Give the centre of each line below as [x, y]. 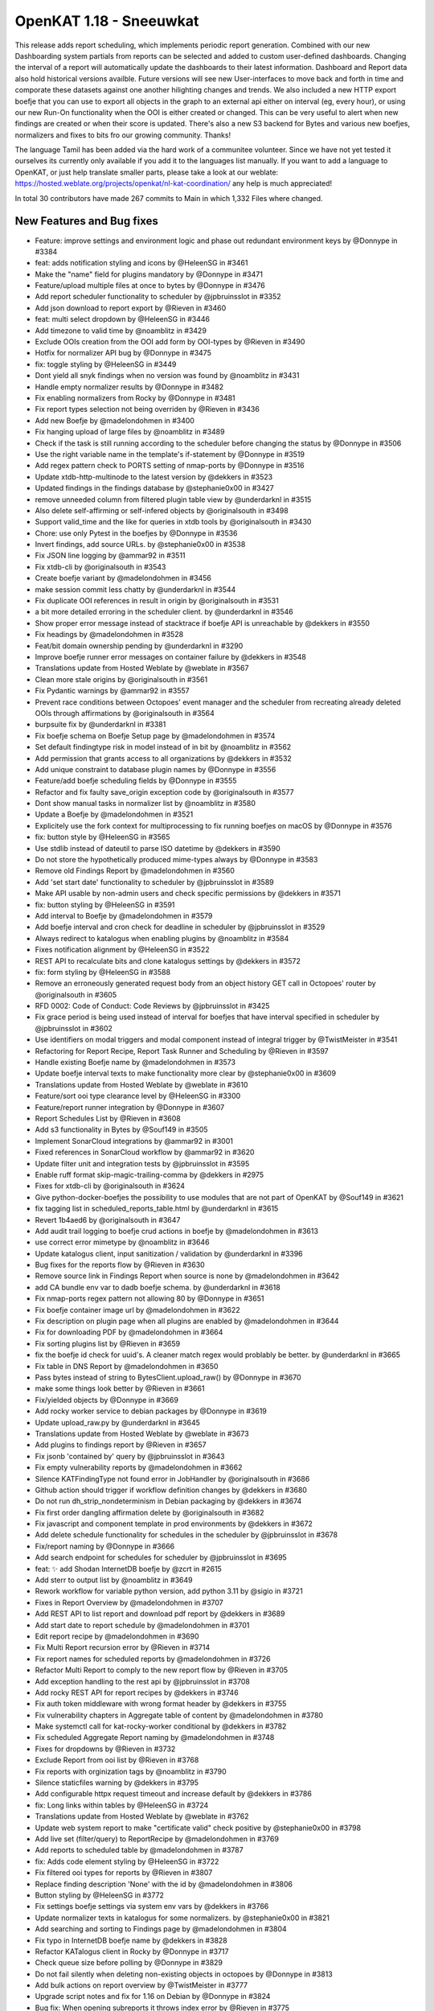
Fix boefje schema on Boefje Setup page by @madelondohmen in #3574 [155, 735]
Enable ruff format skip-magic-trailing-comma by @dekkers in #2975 [149, 1174]
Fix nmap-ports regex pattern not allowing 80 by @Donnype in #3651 [149, 1298]
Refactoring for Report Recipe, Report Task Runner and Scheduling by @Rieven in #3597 [182, 1051]
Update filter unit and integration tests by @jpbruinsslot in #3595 [142, 1163]
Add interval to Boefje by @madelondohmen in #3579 [124, 915]
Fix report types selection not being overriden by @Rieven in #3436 [147, 409]
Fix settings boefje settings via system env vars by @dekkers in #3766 [152, 1906]
